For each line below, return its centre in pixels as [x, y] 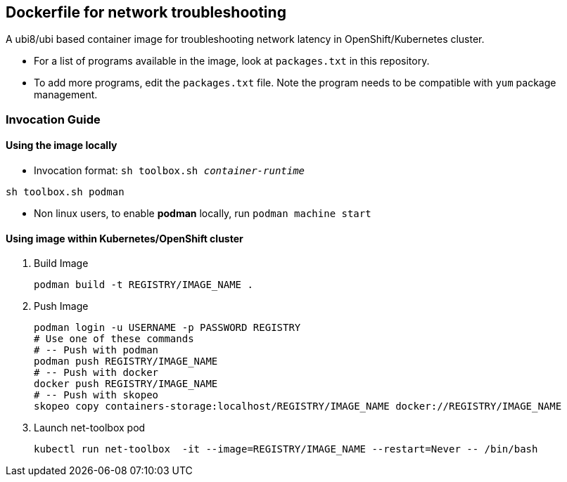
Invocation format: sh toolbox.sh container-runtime [170, 171]
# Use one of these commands [114, 339]
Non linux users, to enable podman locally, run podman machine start [203, 214]
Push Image [61, 306]
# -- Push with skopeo [96, 395]
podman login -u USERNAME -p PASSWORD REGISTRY [167, 328]
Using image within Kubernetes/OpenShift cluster [125, 238]
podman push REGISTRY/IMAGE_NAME [126, 361]
